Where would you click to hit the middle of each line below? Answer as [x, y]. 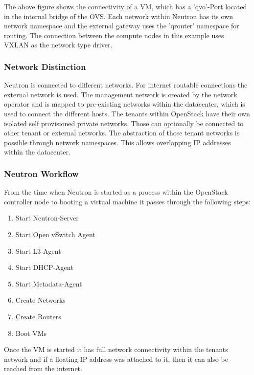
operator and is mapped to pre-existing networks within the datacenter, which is [125, 104]
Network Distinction [45, 66]
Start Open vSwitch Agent [55, 234]
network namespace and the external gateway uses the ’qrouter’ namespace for [122, 26]
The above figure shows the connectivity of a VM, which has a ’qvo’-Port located [126, 6]
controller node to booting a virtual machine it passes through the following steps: [127, 201]
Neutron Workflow [41, 173]
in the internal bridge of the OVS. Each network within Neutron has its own [118, 16]
